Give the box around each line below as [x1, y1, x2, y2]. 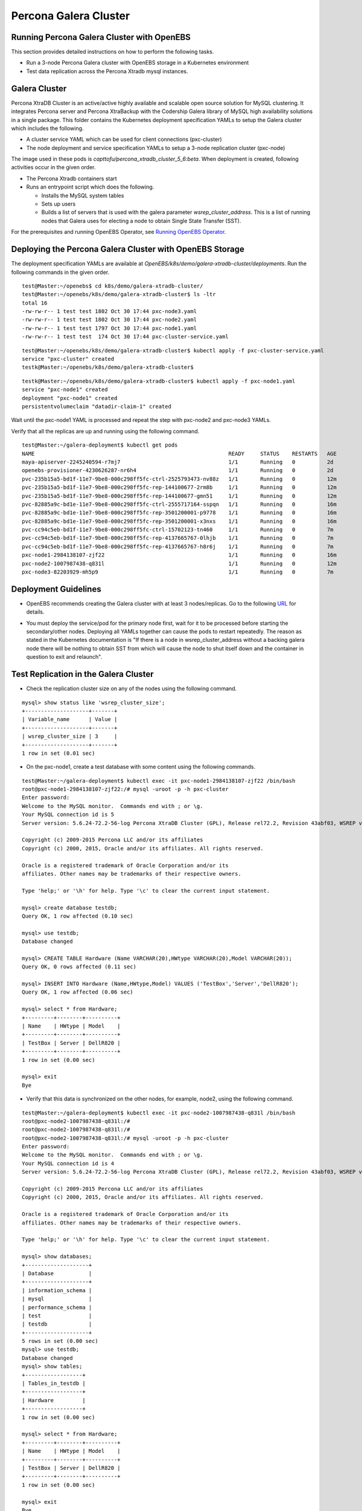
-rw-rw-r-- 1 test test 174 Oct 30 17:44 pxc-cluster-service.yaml [22, 333, 229, 340]
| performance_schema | [22, 1304, 92, 1311]
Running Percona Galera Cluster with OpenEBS [11, 32, 191, 42]
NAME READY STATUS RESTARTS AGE [22, 450, 337, 457]
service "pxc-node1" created [22, 386, 108, 393]
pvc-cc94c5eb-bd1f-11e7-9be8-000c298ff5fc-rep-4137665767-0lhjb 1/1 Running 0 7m [22, 535, 334, 542]
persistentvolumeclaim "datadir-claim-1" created [22, 403, 172, 410]
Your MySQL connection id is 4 [22, 1160, 115, 1166]
